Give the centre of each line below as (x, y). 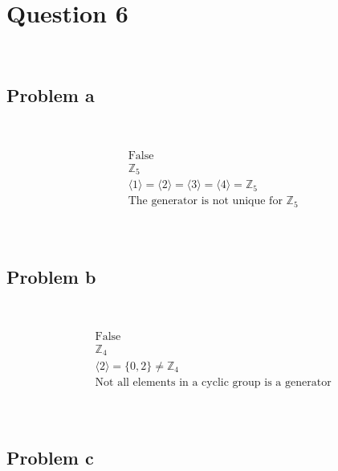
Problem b (51, 276)
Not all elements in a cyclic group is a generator (213, 382)
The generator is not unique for (205, 201)
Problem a (51, 95)
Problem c (50, 457)
